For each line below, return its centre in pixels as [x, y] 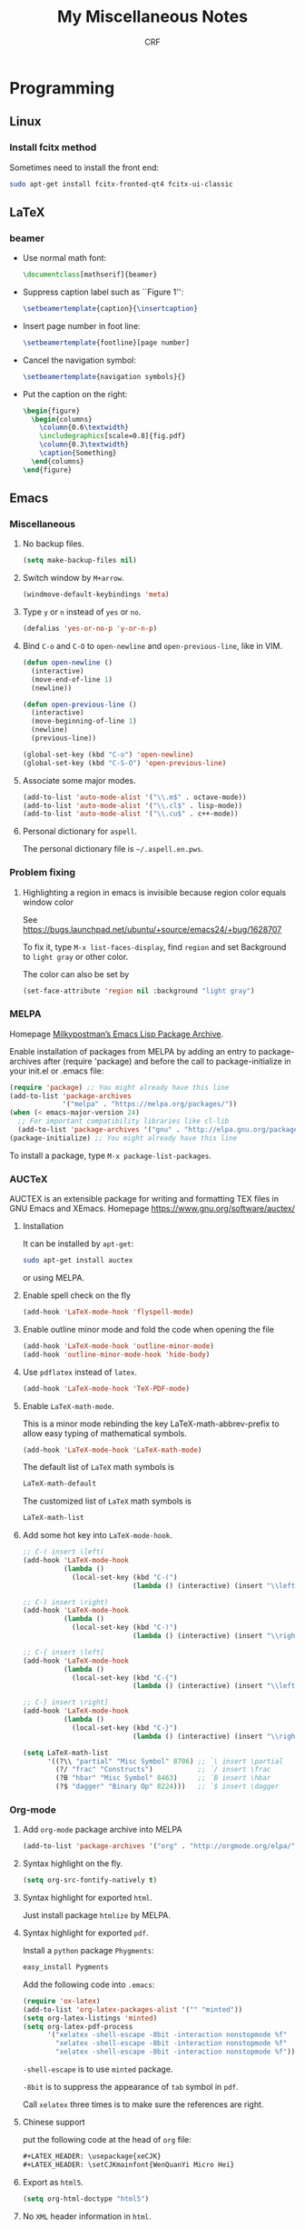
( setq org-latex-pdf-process [78, 2026]
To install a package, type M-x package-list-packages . [110, 1155]
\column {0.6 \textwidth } [84, 428]
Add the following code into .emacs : [89, 1984]
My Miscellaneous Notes [152, 17]
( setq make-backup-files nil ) [80, 561]
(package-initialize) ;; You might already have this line [123, 1138]
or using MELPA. [53, 1278]
